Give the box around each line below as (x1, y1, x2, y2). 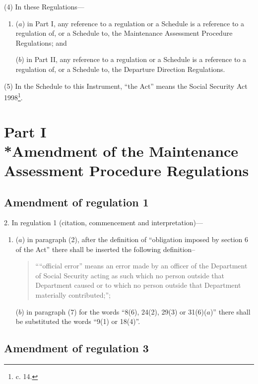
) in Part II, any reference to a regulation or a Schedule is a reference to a (21, 54, 247, 64)
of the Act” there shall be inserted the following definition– (15, 244, 195, 254)
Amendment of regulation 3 (4, 340, 149, 356)
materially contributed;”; (35, 289, 111, 300)
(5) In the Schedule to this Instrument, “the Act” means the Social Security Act (4, 80, 248, 91)
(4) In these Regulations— (4, 1, 84, 11)
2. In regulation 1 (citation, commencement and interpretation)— (4, 217, 203, 228)
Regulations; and (15, 37, 67, 48)
